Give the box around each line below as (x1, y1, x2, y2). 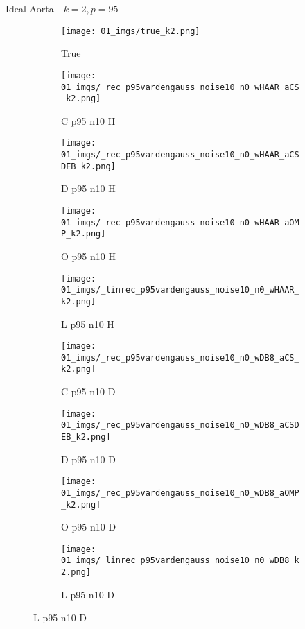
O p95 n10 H (61, 248, 116, 263)
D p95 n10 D (61, 451, 116, 466)
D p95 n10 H (61, 181, 116, 196)
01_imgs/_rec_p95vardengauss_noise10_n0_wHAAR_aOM (61, 217, 299, 227)
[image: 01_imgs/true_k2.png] (61, 26, 200, 36)
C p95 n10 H (61, 113, 116, 128)
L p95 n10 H (61, 316, 114, 331)
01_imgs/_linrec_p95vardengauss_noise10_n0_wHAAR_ (61, 285, 299, 295)
